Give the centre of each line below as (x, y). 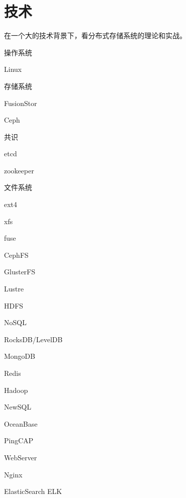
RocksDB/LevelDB (33, 339)
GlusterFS (20, 272)
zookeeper (19, 170)
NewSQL (18, 407)
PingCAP (19, 440)
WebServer (21, 457)
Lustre (14, 289)
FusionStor (21, 103)
